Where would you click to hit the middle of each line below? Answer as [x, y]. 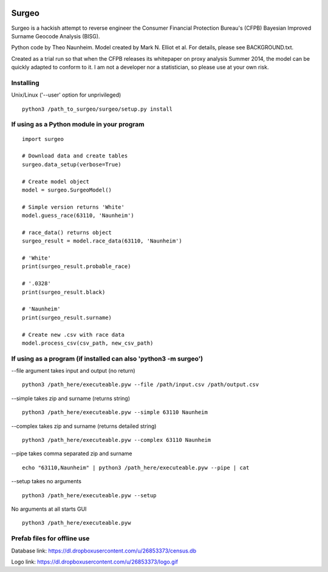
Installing [25, 83]
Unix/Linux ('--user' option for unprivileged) [66, 95]
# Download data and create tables [75, 156]
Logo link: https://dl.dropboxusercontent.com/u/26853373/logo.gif [95, 562]
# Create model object [56, 181]
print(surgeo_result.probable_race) [77, 267]
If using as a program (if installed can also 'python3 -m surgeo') [107, 359]
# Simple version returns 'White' [73, 207]
